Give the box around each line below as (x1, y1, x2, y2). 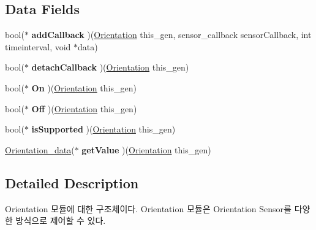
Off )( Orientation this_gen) (31, 102, 137, 115)
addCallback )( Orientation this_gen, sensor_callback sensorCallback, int (31, 28, 312, 41)
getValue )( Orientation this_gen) (81, 143, 211, 156)
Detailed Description (5, 173, 139, 192)
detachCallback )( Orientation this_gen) (31, 61, 189, 74)
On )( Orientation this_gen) (31, 81, 137, 94)
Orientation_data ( (5, 143, 75, 156)
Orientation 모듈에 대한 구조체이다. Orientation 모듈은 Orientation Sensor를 (5, 202, 292, 215)
